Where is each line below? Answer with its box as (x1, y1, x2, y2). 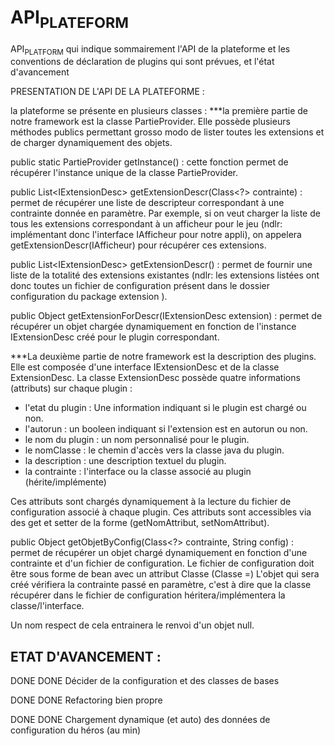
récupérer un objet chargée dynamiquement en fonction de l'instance (10, 321, 297, 333)
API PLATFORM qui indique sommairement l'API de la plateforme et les (10, 42, 291, 57)
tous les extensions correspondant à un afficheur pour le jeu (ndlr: (10, 218, 283, 230)
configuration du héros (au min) (10, 724, 142, 736)
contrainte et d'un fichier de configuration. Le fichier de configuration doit (10, 557, 315, 570)
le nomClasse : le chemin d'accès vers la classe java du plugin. (24, 444, 285, 456)
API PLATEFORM (10, 6, 130, 32)
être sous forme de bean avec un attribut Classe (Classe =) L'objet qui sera (10, 568, 320, 580)
